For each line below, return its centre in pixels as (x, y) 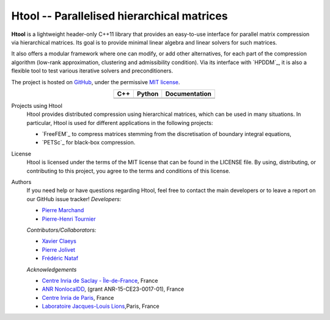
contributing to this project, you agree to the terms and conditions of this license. (128, 171)
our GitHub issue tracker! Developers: (74, 199)
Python (148, 93)
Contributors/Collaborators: (61, 230)
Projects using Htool (37, 105)
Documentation (189, 93)
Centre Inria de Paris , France (78, 297)
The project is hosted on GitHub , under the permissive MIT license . (96, 82)
